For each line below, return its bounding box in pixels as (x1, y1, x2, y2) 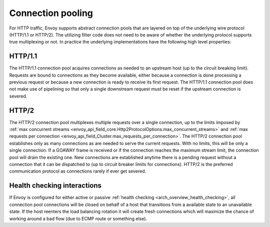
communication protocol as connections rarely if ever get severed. (9, 168, 146, 174)
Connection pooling (9, 7, 93, 18)
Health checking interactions (9, 181, 102, 190)
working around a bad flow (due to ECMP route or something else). (9, 215, 147, 221)
